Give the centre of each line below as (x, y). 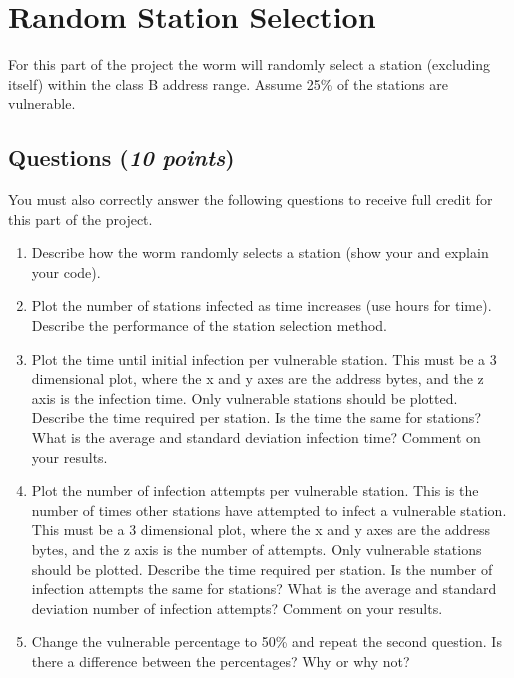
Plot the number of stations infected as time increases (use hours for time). (261, 305)
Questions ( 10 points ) (121, 157)
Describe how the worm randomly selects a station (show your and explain (260, 252)
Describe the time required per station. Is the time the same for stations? (256, 417)
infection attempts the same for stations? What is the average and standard (264, 588)
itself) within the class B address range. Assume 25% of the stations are (228, 83)
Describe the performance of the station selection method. (209, 325)
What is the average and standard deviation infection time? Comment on (256, 437)
